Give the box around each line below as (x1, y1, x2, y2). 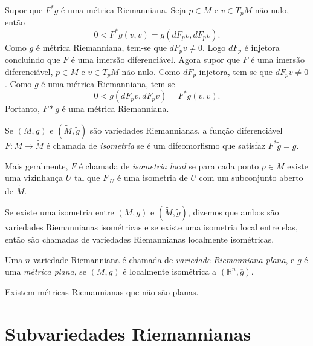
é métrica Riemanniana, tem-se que (36, 41, 167, 53)
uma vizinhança (5, 171, 63, 184)
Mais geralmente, (5, 159, 68, 172)
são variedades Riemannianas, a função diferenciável (89, 123, 283, 136)
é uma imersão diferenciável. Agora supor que (71, 53, 240, 65)
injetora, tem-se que (199, 65, 273, 77)
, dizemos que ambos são (187, 206, 279, 218)
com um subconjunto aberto (199, 171, 303, 184)
